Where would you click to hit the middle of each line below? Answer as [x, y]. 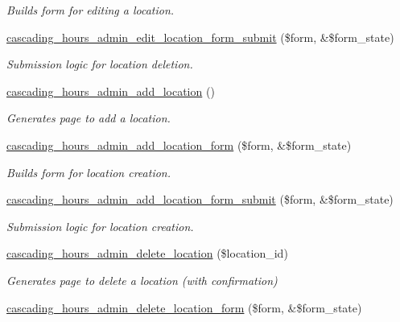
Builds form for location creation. [89, 172]
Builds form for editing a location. [91, 10]
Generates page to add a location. [89, 118]
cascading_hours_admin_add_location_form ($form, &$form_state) [179, 144]
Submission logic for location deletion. [100, 64]
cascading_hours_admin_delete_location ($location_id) [147, 253]
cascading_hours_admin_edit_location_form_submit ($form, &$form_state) [200, 37]
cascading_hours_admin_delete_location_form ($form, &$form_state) [184, 307]
